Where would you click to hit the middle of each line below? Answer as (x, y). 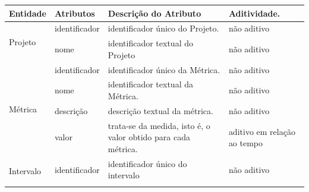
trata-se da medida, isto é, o (159, 125)
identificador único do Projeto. (163, 28)
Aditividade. (254, 13)
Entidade (28, 13)
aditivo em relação (262, 131)
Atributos (75, 13)
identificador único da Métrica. (164, 69)
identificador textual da (150, 84)
